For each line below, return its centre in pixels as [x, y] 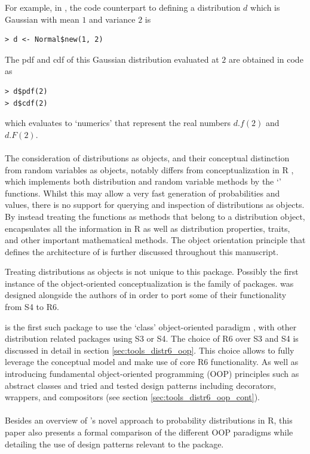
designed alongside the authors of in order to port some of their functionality [146, 295]
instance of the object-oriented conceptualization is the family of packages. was [149, 283]
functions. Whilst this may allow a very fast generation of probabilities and [142, 193]
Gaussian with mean [42, 19]
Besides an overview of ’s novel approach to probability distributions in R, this [149, 420]
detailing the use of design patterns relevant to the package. [114, 444]
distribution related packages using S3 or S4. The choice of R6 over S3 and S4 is [152, 338]
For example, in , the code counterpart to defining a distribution [123, 7]
